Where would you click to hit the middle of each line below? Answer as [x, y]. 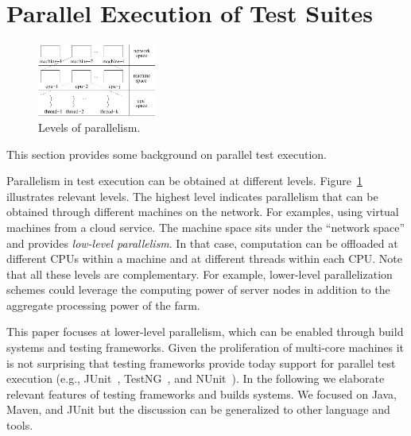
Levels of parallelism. [89, 127]
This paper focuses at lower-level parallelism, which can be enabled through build [205, 332]
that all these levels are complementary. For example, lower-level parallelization [200, 274]
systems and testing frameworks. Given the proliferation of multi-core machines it [205, 347]
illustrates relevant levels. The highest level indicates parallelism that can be [192, 196]
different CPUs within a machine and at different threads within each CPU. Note [205, 259]
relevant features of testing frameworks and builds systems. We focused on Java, [202, 394]
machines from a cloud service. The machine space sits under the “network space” [206, 227]
